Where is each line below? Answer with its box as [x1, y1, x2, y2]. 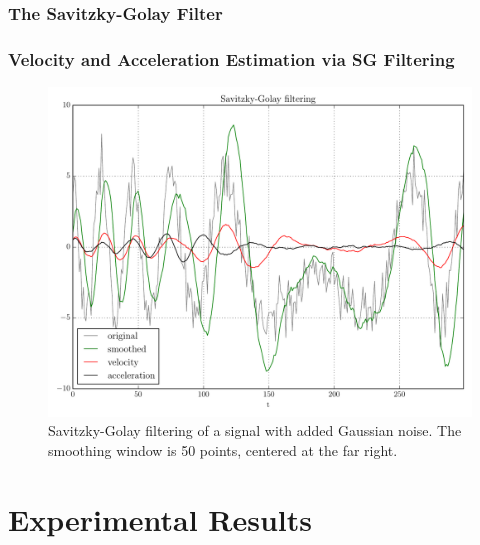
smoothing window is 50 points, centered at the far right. [48, 439, 398, 460]
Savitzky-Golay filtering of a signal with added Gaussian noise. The [48, 420, 462, 441]
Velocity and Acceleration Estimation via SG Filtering [8, 46, 455, 71]
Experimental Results [8, 498, 312, 539]
